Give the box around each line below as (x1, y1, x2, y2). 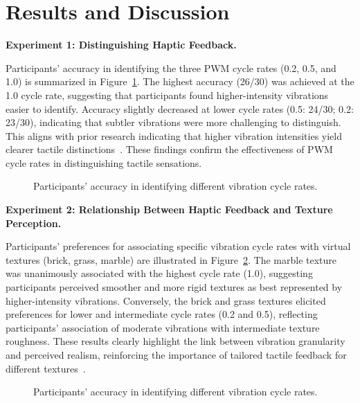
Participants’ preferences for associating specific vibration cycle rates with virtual (6, 239, 351, 253)
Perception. (6, 215, 62, 230)
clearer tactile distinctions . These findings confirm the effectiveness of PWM (6, 142, 333, 156)
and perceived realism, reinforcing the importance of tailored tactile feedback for (6, 348, 347, 361)
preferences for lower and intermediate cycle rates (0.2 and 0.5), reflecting (6, 307, 318, 321)
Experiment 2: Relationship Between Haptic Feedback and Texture (6, 202, 333, 217)
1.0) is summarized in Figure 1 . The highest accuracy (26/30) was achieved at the (6, 74, 354, 89)
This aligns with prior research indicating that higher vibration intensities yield (6, 128, 343, 143)
